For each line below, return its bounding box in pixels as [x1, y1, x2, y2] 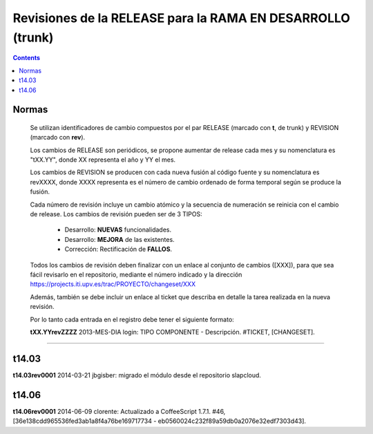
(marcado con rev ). [30, 133, 86, 142]
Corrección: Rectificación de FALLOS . [64, 245, 173, 254]
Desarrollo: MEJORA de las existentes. [64, 235, 175, 243]
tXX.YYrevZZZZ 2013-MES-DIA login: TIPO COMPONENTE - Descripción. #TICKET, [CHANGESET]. [30, 328, 316, 336]
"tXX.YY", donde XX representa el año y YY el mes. [30, 155, 176, 164]
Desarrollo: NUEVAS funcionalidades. [64, 225, 172, 234]
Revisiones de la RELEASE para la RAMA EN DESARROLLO [12, 10, 350, 26]
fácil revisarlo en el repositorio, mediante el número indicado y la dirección [30, 270, 242, 279]
